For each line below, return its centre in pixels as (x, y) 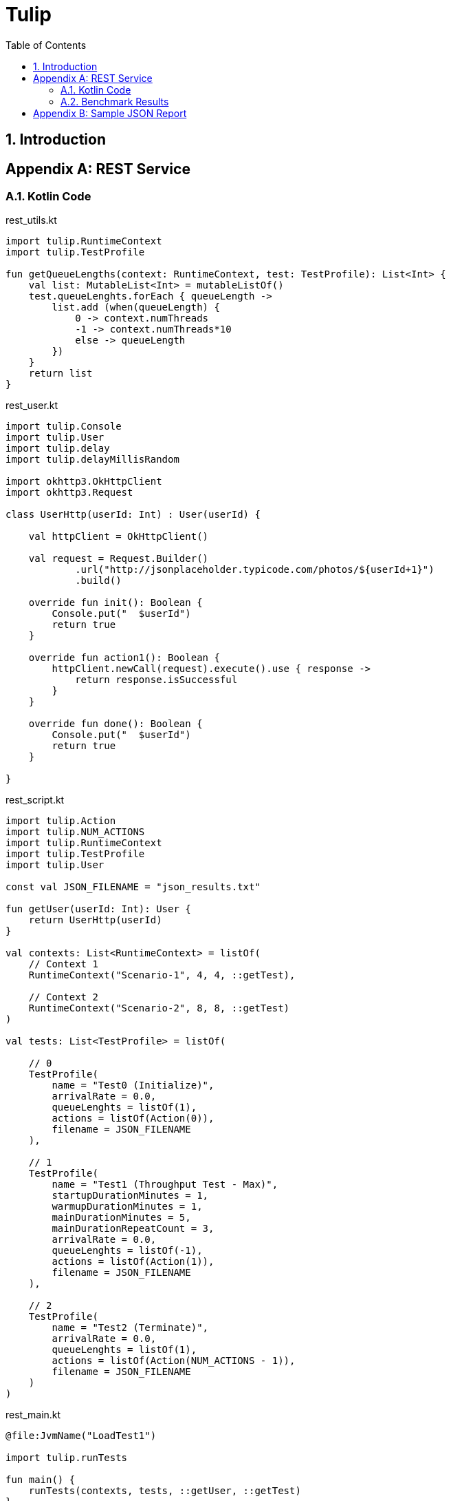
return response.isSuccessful (156, 680)
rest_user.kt (32, 406)
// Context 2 (63, 997)
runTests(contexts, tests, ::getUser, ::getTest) (165, 1491)
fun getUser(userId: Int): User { (98, 909)
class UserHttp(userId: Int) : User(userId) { (133, 515)
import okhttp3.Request (69, 493)
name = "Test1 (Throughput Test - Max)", (165, 1185)
